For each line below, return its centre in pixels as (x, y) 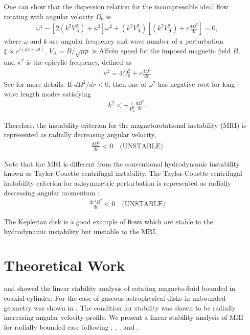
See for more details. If (38, 84)
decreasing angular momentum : (52, 192)
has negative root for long (196, 84)
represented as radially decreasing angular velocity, (80, 134)
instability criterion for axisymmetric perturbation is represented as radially (118, 183)
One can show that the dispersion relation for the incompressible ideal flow (116, 6)
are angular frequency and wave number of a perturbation (136, 41)
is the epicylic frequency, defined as (79, 61)
